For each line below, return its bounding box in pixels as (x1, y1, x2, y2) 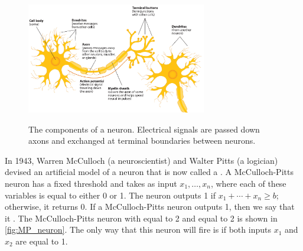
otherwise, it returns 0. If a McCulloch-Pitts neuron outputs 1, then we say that (5, 200, 295, 213)
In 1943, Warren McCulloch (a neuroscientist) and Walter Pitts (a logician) (5, 154, 278, 166)
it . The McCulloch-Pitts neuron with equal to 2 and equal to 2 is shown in (5, 212, 278, 224)
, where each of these (210, 177, 286, 190)
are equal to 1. (15, 235, 68, 247)
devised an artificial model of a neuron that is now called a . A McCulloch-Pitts (5, 166, 294, 178)
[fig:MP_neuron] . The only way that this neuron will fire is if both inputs (5, 223, 271, 236)
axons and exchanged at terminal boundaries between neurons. (28, 134, 256, 147)
